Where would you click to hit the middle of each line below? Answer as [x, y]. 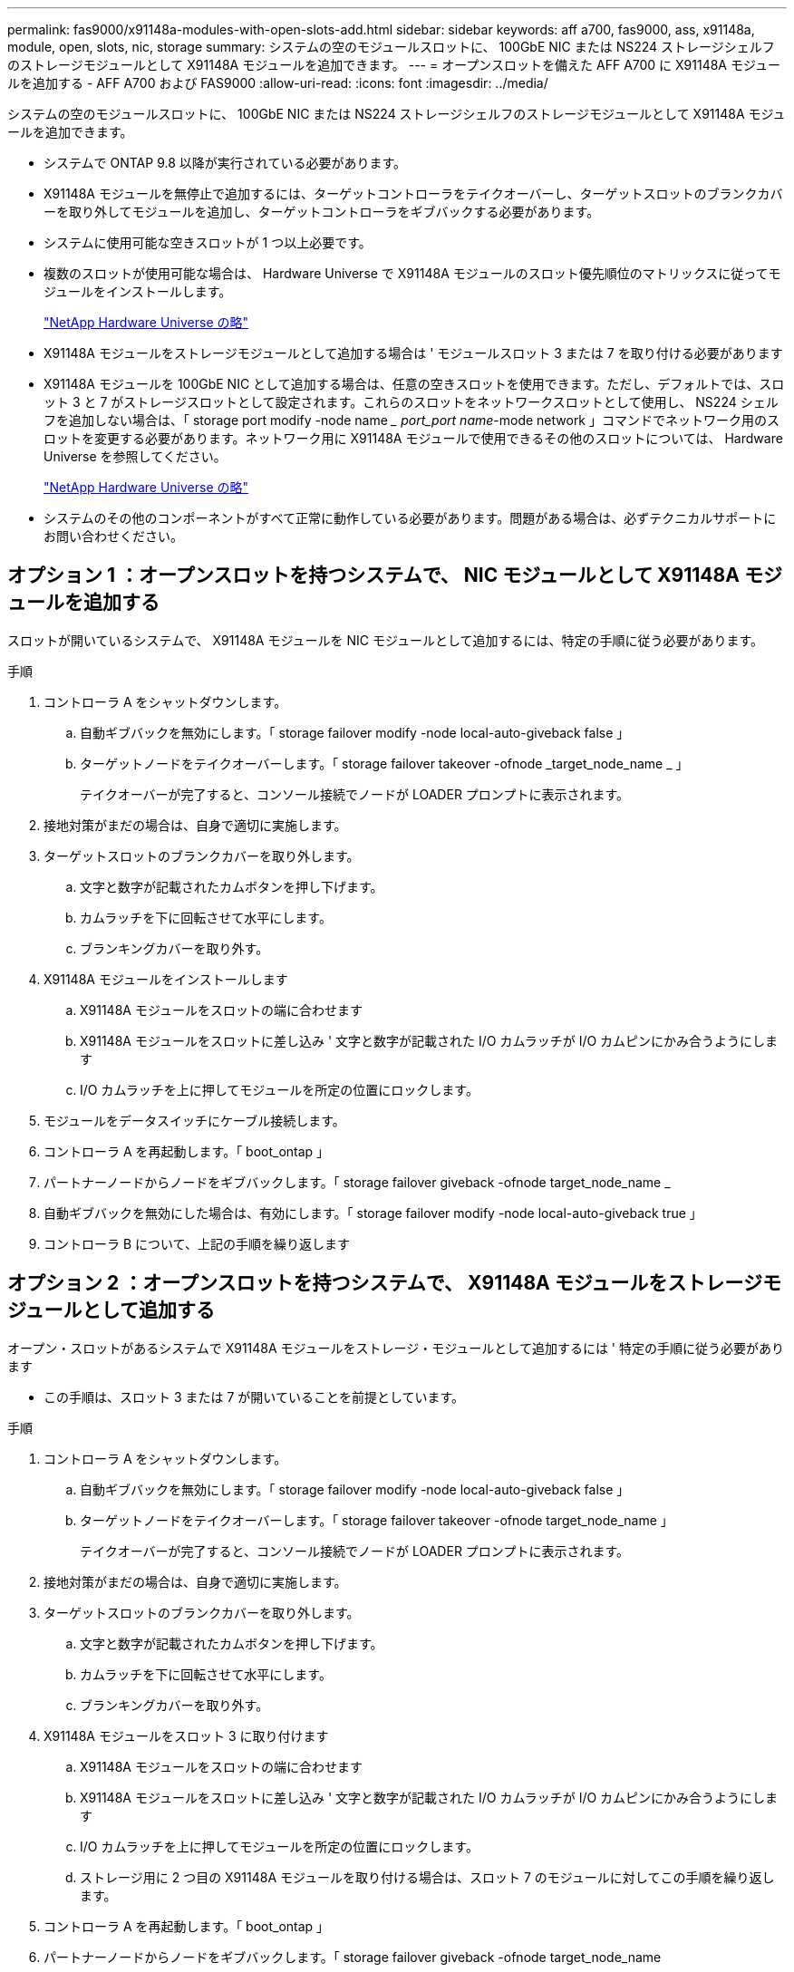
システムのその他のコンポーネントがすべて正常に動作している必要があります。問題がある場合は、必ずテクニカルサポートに [410, 518]
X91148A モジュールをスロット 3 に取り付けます [186, 1735]
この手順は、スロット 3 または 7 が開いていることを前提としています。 [254, 1397]
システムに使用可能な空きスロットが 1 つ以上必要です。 [208, 242]
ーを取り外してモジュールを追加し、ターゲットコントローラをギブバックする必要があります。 [322, 212]
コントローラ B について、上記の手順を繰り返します [197, 1243]
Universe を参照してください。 [135, 456]
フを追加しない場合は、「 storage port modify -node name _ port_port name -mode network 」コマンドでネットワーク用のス [412, 420]
